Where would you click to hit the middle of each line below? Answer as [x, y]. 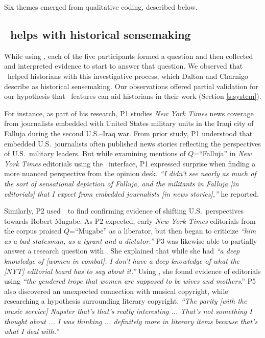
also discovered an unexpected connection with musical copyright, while [116, 291]
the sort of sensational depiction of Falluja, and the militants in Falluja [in [122, 183]
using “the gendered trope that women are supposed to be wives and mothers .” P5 [130, 281]
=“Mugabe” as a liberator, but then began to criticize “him [163, 231]
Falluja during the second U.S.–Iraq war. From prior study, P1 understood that [128, 133]
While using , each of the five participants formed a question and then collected [129, 56]
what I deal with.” [32, 331]
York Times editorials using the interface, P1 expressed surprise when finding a [130, 163]
